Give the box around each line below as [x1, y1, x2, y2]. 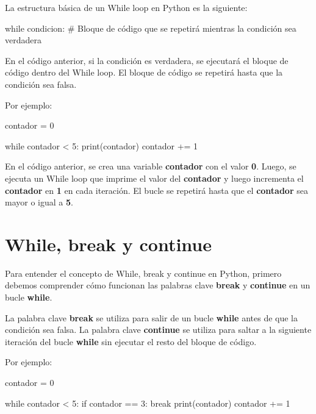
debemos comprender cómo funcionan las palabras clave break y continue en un [5, 279, 311, 291]
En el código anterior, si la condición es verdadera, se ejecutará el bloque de [5, 54, 289, 66]
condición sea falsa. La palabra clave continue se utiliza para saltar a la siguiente [5, 323, 312, 336]
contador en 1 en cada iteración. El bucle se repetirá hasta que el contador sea [5, 184, 308, 196]
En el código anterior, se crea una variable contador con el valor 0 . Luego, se [5, 160, 296, 173]
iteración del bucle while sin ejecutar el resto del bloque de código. [5, 335, 257, 348]
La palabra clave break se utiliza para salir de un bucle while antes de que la [5, 311, 298, 324]
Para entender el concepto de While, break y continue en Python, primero [5, 266, 282, 279]
